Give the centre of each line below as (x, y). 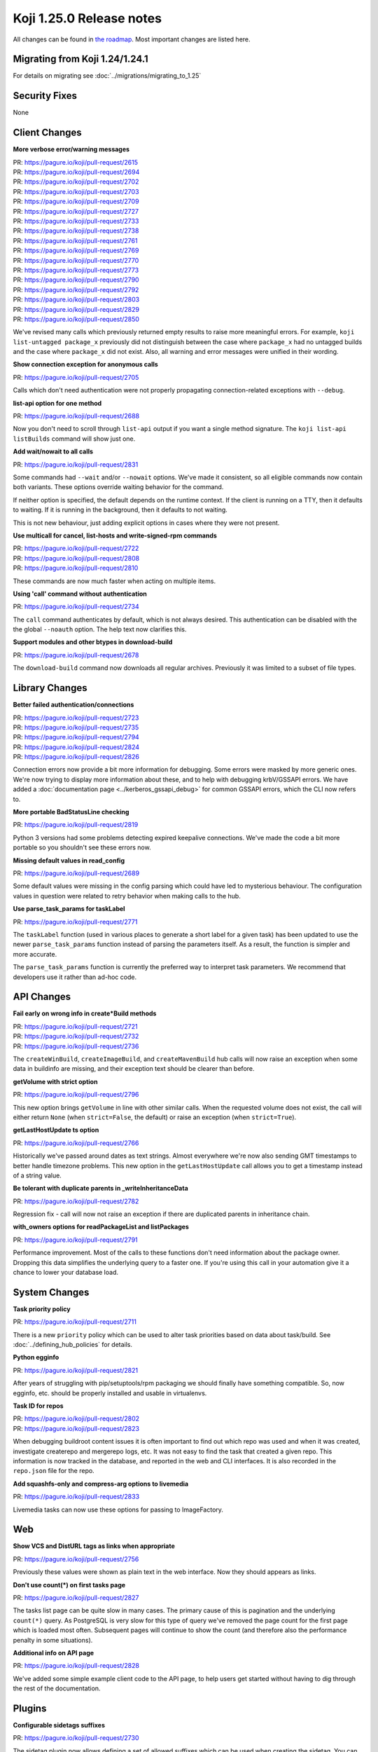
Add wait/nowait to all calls (53, 451)
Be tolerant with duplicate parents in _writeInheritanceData (100, 1189)
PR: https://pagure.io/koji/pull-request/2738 (76, 231)
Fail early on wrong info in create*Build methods (85, 1013)
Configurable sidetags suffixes (59, 1725)
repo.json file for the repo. (54, 1471)
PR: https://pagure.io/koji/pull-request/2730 (76, 1738)
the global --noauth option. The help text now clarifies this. (100, 629)
